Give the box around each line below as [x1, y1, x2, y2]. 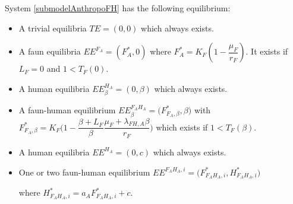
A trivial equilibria [18, 21, 87, 34]
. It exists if [245, 45, 288, 58]
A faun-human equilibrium [18, 104, 116, 116]
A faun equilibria [18, 45, 81, 58]
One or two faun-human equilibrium [18, 165, 150, 178]
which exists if [156, 120, 208, 133]
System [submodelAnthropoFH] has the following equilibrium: [5, 2, 231, 14]
